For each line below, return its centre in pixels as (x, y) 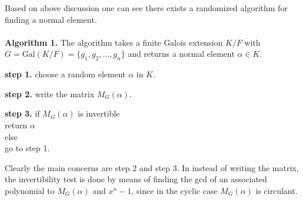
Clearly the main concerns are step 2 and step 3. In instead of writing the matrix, (152, 167)
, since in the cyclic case (174, 190)
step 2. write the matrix (50, 93)
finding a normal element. (51, 19)
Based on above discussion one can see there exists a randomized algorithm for (146, 8)
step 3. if (22, 113)
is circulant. (277, 190)
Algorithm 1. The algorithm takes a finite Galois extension (114, 42)
